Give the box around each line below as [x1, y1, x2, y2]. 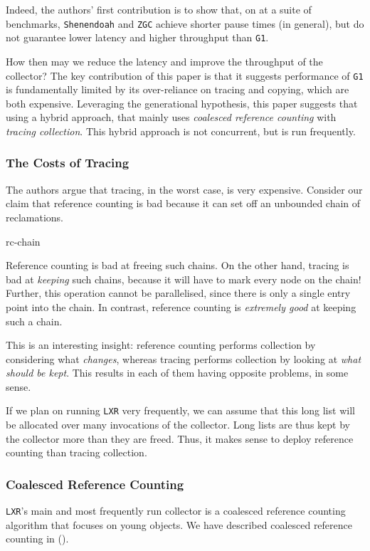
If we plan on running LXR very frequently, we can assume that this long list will [6, 403, 355, 418]
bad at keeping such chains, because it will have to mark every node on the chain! [6, 271, 361, 286]
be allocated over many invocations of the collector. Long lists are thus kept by [6, 417, 350, 432]
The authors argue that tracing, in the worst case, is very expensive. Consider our [6, 182, 363, 196]
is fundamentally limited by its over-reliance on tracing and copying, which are [6, 82, 349, 97]
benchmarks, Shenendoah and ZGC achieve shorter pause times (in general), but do [6, 16, 364, 31]
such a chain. [6, 313, 63, 328]
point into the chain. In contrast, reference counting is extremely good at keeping [6, 299, 356, 314]
